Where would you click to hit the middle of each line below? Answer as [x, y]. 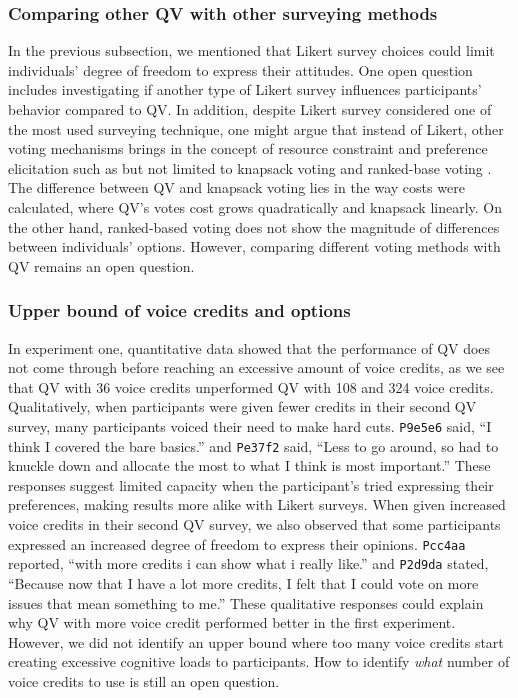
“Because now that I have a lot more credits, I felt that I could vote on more [243, 582]
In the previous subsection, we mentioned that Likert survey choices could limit [251, 50]
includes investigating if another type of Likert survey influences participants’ [245, 89]
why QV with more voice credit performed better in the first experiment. [232, 622]
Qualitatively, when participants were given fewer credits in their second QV [242, 406]
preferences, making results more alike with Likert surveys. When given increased [257, 504]
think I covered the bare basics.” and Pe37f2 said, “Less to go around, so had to [253, 445]
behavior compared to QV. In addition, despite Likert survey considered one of [250, 109]
